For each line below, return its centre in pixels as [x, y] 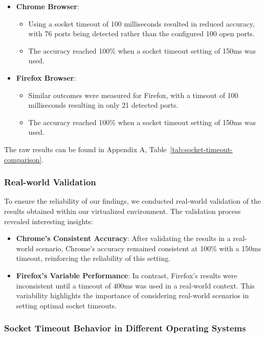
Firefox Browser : [46, 77]
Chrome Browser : [48, 6]
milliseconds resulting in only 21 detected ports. [103, 105]
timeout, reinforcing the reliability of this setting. [93, 258]
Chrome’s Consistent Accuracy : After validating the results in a [123, 238]
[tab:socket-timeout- [201, 149]
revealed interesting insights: [49, 221]
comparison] [23, 159]
